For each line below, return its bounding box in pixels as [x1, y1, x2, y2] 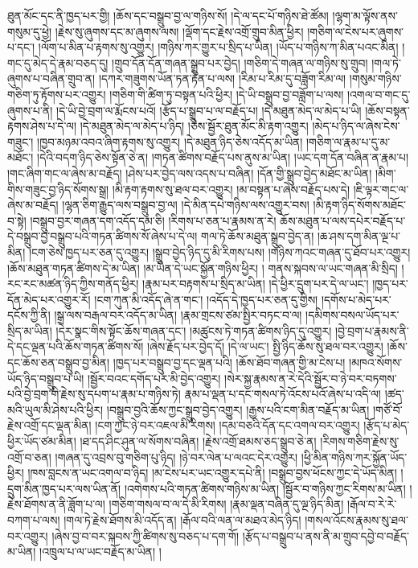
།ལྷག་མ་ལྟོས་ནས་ [332, 7, 398, 23]
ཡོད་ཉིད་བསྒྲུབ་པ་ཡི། [7, 369, 84, 386]
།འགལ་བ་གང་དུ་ [346, 85, 411, 102]
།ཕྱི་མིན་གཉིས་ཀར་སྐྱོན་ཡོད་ [301, 448, 408, 465]
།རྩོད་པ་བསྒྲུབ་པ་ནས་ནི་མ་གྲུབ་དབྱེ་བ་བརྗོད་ [242, 527, 410, 544]
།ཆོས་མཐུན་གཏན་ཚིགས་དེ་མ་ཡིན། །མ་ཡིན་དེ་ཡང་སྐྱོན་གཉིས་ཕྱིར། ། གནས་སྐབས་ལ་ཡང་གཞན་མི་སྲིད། [7, 259, 398, 276]
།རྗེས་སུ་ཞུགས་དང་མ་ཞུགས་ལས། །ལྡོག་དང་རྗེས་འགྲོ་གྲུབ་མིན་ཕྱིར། [55, 23, 304, 39]
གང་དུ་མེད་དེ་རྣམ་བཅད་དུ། [7, 54, 109, 71]
